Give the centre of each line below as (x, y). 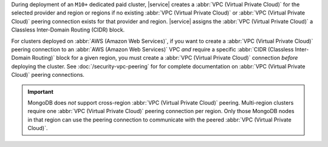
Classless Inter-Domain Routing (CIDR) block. (68, 30)
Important (41, 91)
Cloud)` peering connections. (48, 75)
